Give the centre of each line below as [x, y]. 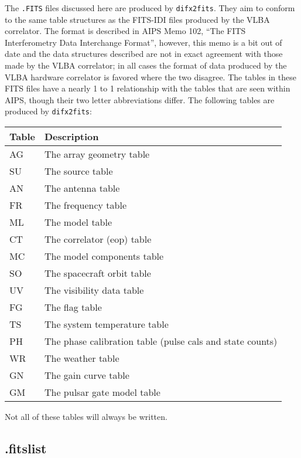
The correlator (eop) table [98, 239]
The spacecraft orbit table [98, 273]
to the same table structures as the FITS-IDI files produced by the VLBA [137, 19]
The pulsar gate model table [102, 392]
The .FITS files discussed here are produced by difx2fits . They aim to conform [150, 8]
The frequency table [85, 205]
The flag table [73, 307]
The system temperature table [106, 324]
